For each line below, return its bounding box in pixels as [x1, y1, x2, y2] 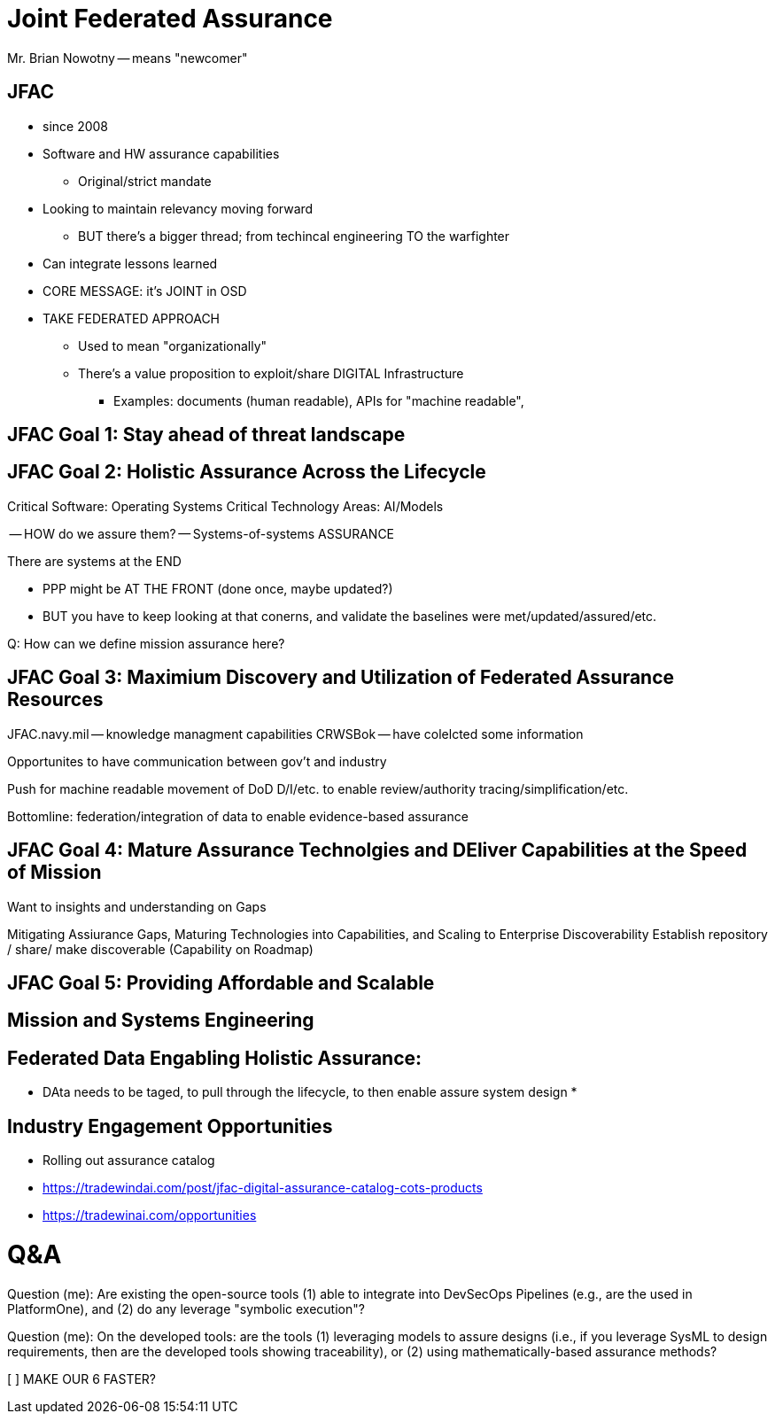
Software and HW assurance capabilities [43, 145, 280, 161]
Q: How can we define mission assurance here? [7, 635, 285, 651]
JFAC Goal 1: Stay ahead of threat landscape [7, 423, 406, 446]
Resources [7, 688, 104, 711]
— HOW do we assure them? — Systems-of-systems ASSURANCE [9, 525, 395, 541]
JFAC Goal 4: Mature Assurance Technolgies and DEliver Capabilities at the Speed [7, 839, 748, 862]
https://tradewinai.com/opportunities [43, 1207, 257, 1223]
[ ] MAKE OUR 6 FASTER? [7, 1371, 157, 1386]
